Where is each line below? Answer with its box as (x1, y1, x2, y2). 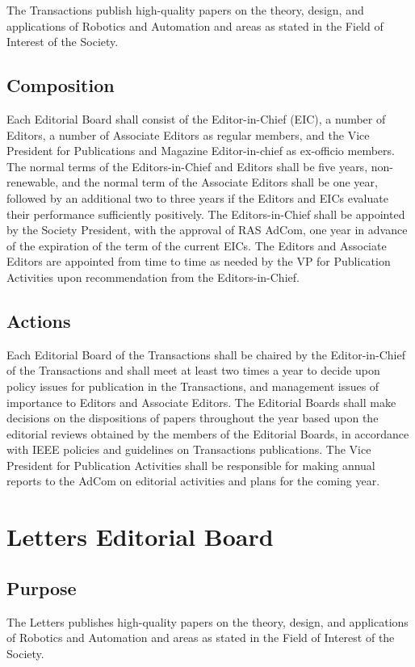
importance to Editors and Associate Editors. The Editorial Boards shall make (6, 393, 396, 410)
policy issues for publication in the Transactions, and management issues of (6, 377, 379, 394)
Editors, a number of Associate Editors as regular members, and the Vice (6, 126, 370, 143)
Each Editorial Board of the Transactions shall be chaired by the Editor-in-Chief (6, 346, 405, 363)
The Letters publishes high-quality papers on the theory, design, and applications (6, 613, 409, 630)
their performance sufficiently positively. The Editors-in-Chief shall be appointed (6, 205, 405, 222)
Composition (6, 73, 115, 98)
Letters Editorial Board (6, 520, 274, 553)
